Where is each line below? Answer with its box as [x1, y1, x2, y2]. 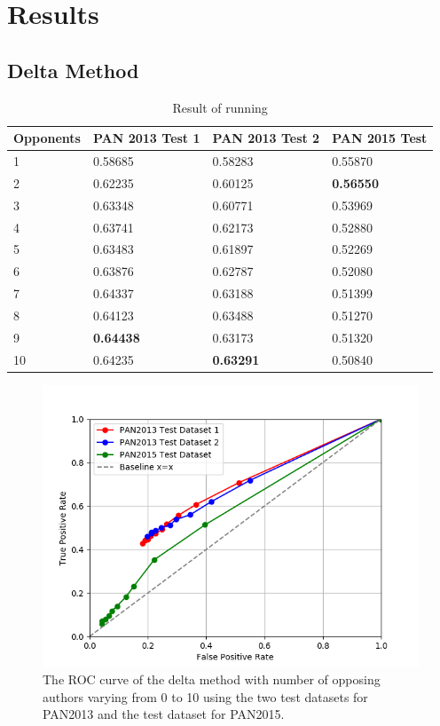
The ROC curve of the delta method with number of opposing [43, 670, 381, 689]
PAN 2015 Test [332, 129, 428, 147]
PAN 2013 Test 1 [92, 129, 200, 147]
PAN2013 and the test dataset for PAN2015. [43, 705, 285, 723]
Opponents [13, 129, 81, 147]
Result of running [172, 98, 268, 116]
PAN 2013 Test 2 [212, 129, 320, 147]
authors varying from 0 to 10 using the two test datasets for [43, 687, 368, 706]
